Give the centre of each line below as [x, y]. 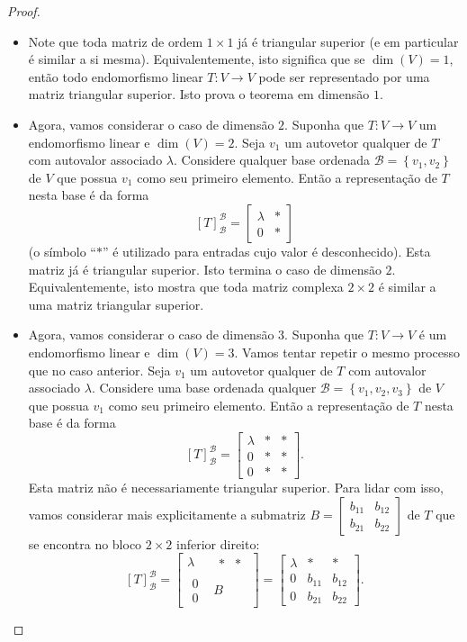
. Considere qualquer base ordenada [272, 160]
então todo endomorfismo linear [116, 76]
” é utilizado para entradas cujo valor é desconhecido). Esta [266, 251]
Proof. [24, 11]
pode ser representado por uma [344, 76]
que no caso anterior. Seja [99, 370]
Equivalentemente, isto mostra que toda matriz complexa [186, 287]
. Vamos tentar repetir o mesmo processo [347, 352]
